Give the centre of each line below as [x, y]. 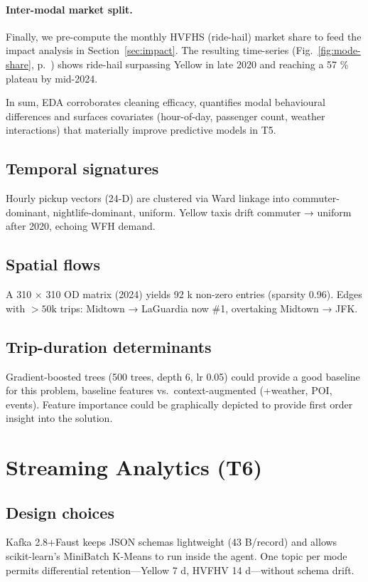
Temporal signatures [82, 168]
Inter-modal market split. [69, 9]
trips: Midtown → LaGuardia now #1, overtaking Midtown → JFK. [209, 308]
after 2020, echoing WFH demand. [81, 226]
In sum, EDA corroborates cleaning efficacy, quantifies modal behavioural [166, 102]
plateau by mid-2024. [52, 78]
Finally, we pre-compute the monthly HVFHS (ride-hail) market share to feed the [184, 36]
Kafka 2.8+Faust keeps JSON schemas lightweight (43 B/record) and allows [172, 542]
